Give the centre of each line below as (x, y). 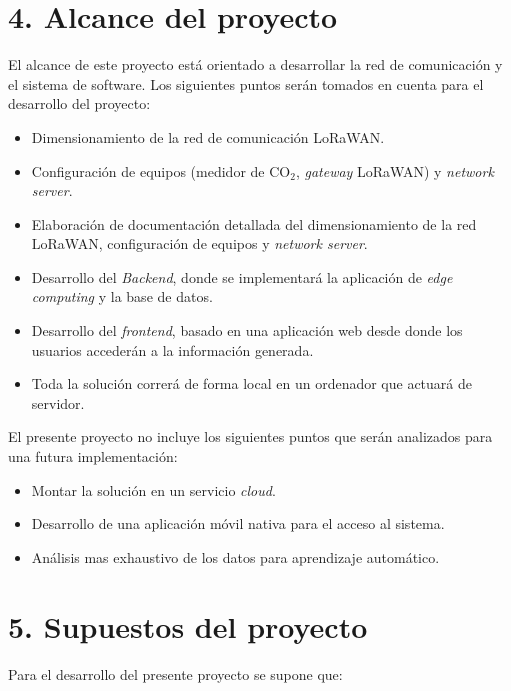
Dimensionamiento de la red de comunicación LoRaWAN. (208, 136)
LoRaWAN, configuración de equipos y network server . (199, 243)
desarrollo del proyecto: (79, 103)
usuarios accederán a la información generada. (172, 349)
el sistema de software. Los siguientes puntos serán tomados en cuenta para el (246, 83)
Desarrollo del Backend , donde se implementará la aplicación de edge (242, 276)
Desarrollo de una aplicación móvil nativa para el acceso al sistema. (238, 523)
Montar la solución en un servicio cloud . (153, 489)
